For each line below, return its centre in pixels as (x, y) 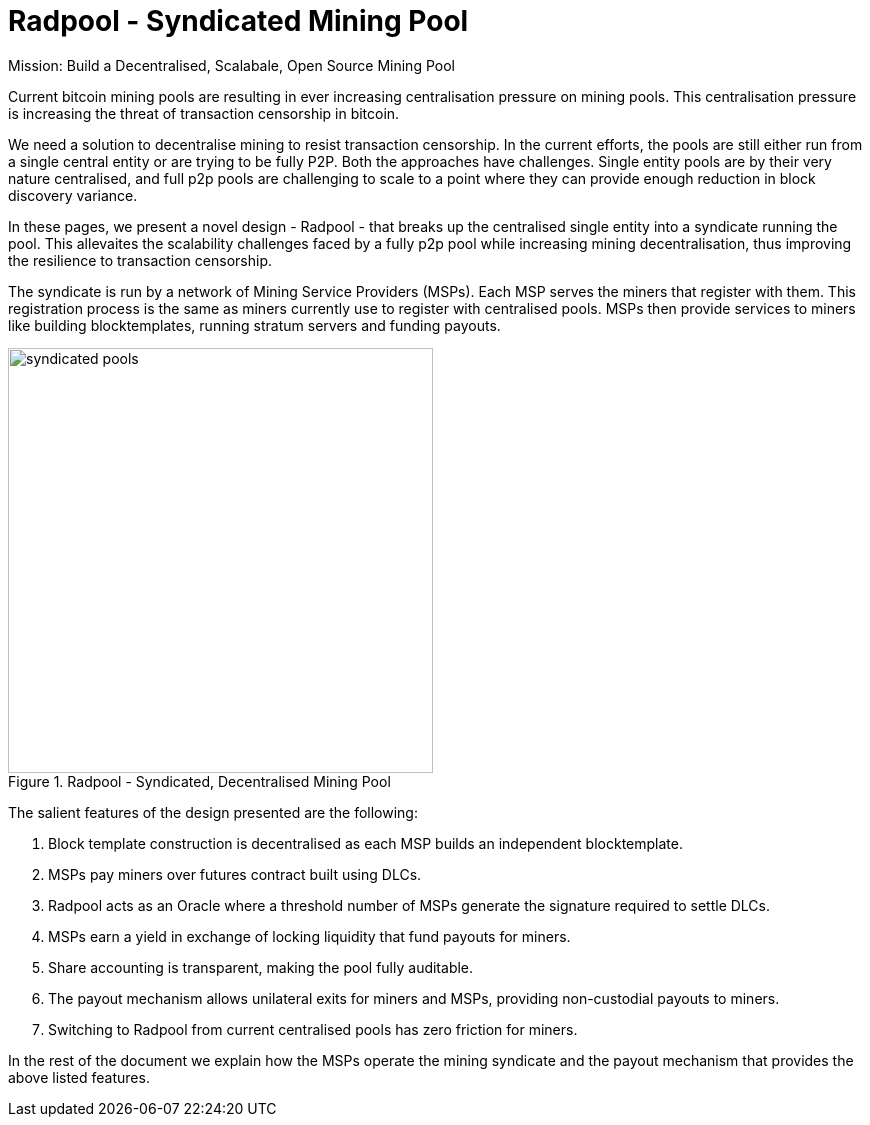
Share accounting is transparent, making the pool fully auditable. (261, 967)
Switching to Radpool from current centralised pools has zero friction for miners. (313, 1029)
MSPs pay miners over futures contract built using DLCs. (235, 874)
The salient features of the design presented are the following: (213, 812)
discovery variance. (73, 195)
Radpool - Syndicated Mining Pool (238, 21)
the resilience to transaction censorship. (140, 260)
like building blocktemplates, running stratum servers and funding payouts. (254, 325)
